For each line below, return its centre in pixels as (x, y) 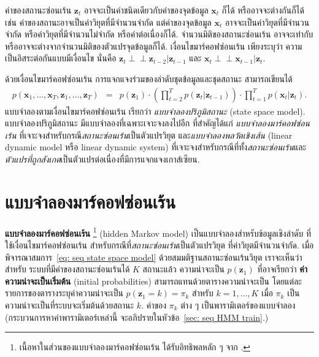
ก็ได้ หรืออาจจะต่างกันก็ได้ (263, 10)
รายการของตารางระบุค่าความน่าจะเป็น (64, 293)
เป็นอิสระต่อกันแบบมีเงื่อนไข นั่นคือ (61, 58)
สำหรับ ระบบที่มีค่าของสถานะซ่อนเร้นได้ (67, 269)
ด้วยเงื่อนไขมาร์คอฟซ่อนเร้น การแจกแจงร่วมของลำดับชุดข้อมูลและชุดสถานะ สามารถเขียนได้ (149, 78)
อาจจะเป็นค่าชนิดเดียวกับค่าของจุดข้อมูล (146, 10)
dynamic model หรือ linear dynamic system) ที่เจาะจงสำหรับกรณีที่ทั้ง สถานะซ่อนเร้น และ (156, 147)
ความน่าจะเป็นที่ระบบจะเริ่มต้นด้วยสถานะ (70, 305)
